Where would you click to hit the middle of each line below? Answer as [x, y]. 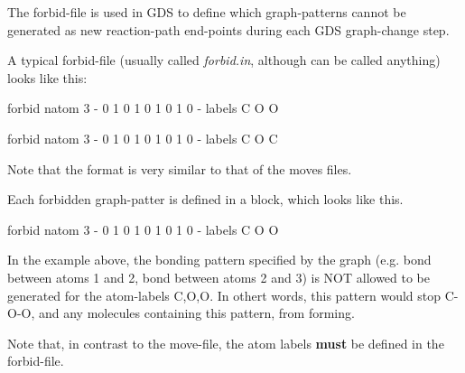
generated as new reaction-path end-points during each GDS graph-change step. [228, 29]
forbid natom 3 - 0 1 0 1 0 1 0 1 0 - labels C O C [143, 138]
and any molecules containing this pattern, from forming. [196, 313]
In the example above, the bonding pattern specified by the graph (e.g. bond [219, 260]
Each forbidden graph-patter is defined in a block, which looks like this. [205, 199]
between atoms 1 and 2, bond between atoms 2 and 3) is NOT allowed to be [219, 277]
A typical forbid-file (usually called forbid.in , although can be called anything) [224, 60]
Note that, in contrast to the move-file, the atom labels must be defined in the [226, 343]
